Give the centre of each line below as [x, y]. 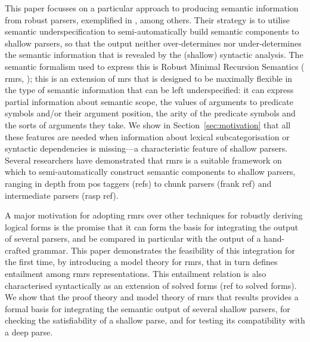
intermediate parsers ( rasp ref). [62, 195]
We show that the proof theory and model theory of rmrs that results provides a [152, 297]
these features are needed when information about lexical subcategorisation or [147, 136]
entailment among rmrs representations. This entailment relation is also [136, 274]
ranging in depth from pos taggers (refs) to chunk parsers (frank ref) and [138, 183]
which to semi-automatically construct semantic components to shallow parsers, [150, 172]
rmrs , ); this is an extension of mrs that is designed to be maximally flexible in [149, 78]
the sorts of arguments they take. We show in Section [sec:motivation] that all [148, 124]
